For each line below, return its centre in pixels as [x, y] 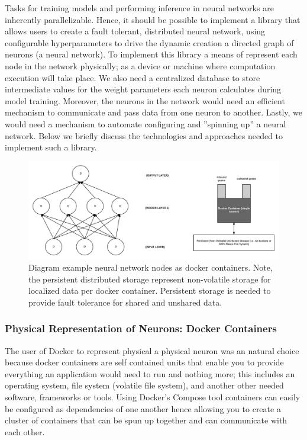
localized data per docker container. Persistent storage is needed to [150, 290]
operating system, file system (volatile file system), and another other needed [144, 385]
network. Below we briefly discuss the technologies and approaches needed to [144, 135]
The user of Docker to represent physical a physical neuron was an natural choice [152, 350]
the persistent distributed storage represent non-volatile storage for [150, 279]
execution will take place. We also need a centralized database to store [133, 77]
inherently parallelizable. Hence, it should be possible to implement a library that [153, 19]
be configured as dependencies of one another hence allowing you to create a [143, 408]
